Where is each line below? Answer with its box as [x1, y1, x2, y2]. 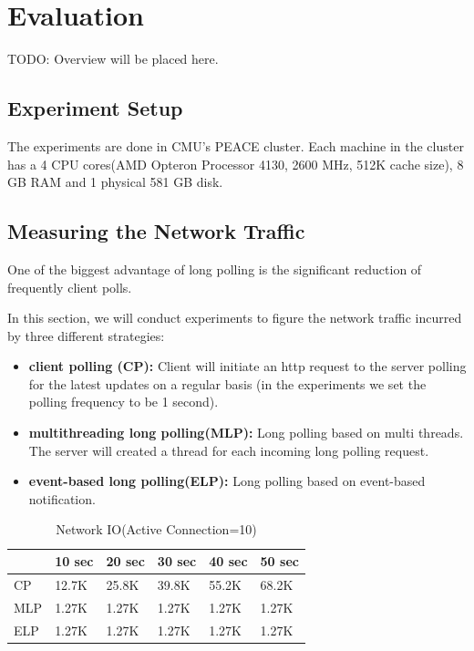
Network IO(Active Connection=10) [56, 520, 257, 539]
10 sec [55, 552, 94, 571]
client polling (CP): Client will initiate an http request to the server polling [28, 356, 467, 376]
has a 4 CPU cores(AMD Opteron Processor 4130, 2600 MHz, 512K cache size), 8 [7, 154, 464, 173]
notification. [28, 489, 96, 508]
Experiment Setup [7, 94, 183, 122]
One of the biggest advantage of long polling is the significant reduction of [7, 259, 422, 278]
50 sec [260, 552, 299, 571]
